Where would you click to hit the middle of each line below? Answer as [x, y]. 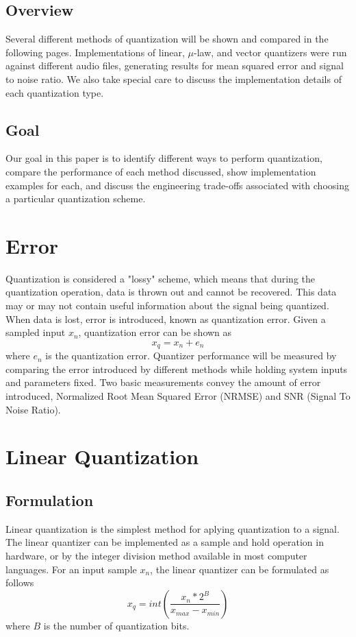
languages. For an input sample [71, 569]
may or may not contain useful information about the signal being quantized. [167, 305]
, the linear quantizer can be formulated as [240, 569]
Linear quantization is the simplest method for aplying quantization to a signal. [173, 528]
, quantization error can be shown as [155, 332]
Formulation [50, 500]
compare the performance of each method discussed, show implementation [161, 171]
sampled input [36, 332]
